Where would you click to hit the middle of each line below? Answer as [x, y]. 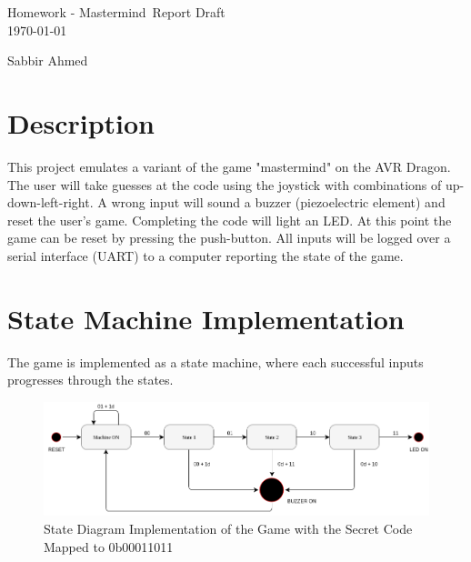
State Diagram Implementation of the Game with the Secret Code [228, 529]
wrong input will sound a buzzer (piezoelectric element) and [278, 202]
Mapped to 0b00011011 [109, 546]
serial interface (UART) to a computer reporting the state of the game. [205, 255]
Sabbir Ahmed [48, 60]
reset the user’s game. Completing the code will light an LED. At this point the [230, 220]
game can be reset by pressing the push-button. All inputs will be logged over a [229, 238]
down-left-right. [50, 202]
